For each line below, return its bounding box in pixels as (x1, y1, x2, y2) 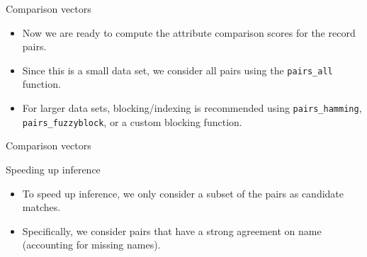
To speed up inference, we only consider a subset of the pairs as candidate (22, 185, 344, 200)
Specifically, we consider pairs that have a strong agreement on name (22, 223, 322, 238)
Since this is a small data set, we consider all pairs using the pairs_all (22, 62, 333, 77)
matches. (22, 200, 61, 215)
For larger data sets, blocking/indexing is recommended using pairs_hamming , (22, 101, 362, 115)
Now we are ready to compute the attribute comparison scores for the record (22, 25, 356, 40)
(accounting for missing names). (22, 237, 161, 252)
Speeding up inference (6, 161, 101, 176)
